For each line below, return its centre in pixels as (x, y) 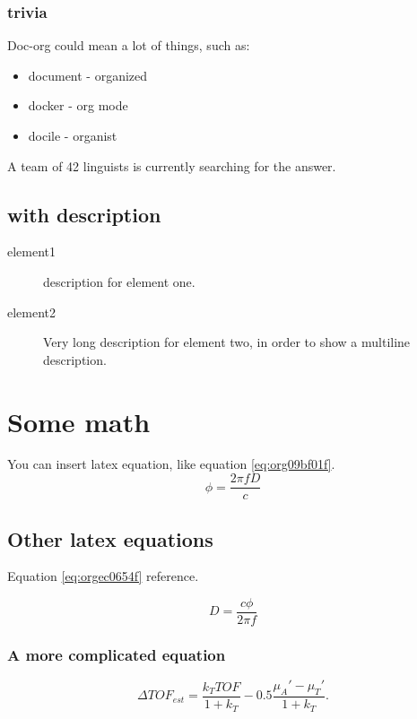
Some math (79, 421)
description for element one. (119, 281)
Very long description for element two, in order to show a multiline (227, 342)
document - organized (88, 75)
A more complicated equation (117, 654)
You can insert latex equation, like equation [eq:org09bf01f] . (171, 464)
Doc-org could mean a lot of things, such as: (129, 45)
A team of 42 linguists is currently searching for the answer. (172, 165)
